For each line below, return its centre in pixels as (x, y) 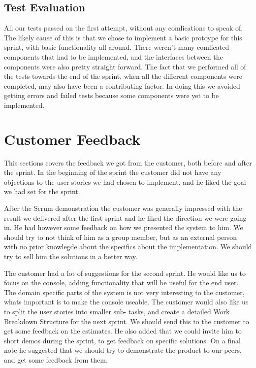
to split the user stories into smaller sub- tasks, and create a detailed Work (117, 311)
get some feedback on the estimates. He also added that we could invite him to (123, 331)
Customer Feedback (72, 139)
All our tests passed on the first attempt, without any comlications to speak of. (124, 28)
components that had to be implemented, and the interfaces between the (113, 56)
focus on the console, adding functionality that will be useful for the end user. (121, 283)
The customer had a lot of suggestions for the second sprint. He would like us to (125, 273)
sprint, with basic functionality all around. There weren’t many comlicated (117, 47)
